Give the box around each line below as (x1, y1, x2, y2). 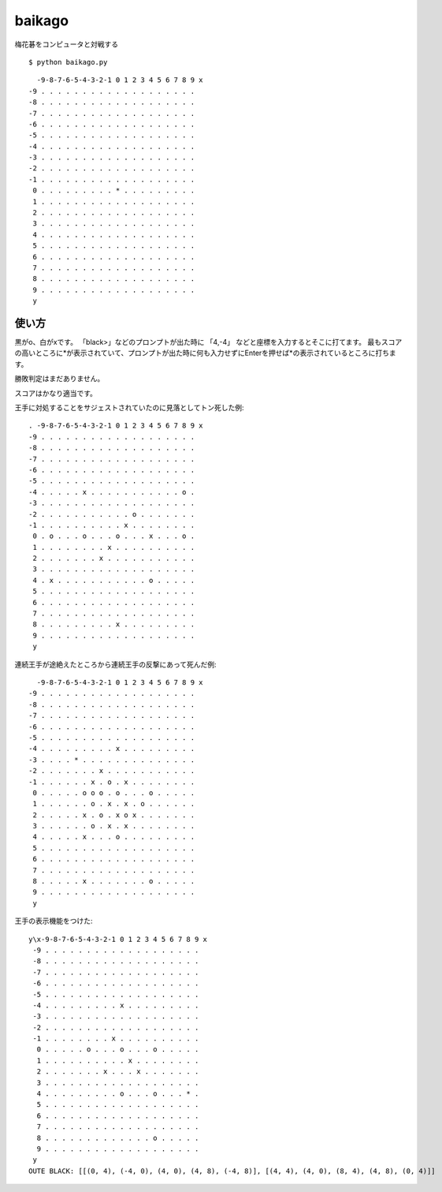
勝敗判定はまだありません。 (14, 374, 105, 383)
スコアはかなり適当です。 (14, 388, 98, 398)
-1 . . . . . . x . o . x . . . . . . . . (28, 777, 195, 787)
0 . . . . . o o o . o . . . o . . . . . (32, 788, 195, 797)
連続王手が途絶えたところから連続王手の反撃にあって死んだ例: (14, 660, 217, 669)
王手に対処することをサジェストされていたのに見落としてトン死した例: (14, 403, 244, 412)
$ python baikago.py (28, 58, 108, 66)
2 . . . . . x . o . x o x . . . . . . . (32, 810, 195, 820)
